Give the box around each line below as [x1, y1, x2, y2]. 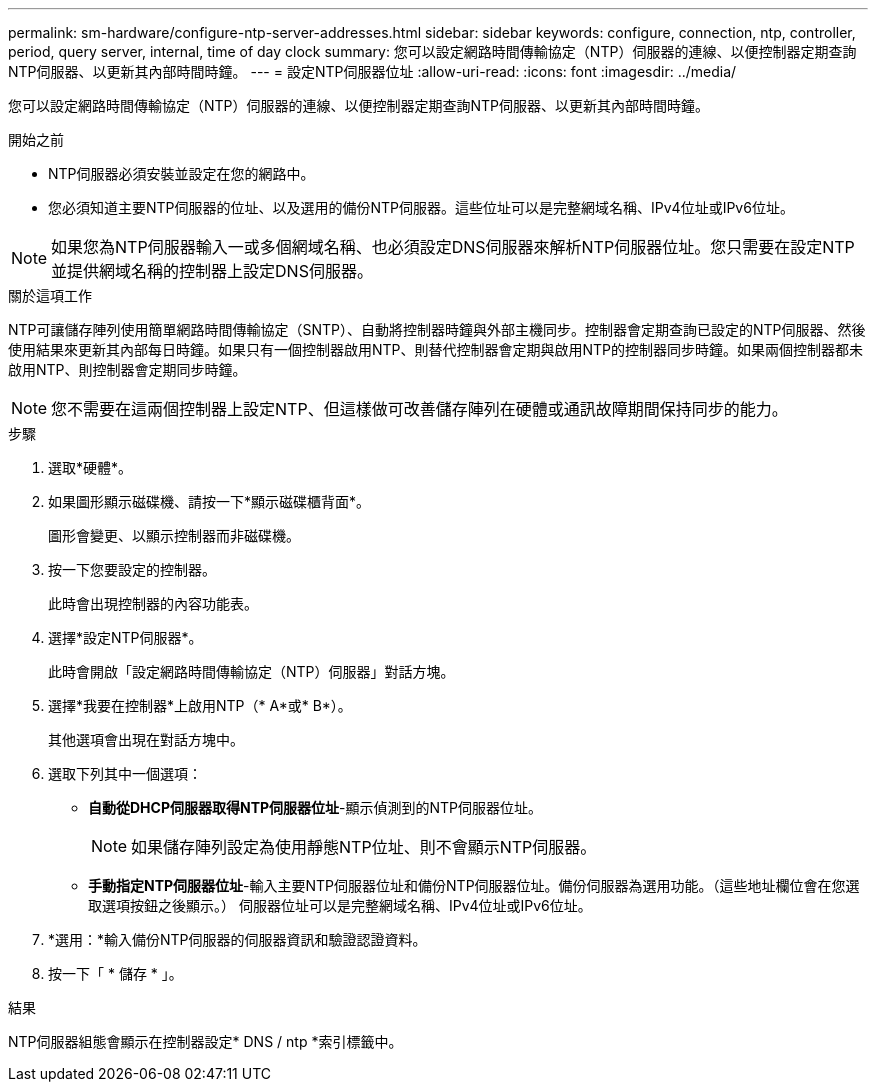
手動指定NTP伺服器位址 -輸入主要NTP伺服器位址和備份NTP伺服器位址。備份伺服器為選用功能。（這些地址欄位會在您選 [88, 877, 860, 894]
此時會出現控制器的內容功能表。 [48, 595, 258, 612]
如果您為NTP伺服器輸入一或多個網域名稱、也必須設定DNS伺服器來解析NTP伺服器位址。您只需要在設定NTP [51, 237, 855, 257]
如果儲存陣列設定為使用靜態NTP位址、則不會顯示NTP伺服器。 [131, 837, 597, 857]
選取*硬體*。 [48, 459, 133, 476]
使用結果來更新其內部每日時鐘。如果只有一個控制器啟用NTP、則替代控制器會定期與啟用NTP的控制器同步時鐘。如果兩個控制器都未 [8, 341, 864, 358]
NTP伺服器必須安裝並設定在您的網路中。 [48, 165, 315, 182]
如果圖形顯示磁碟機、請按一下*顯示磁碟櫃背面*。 [48, 493, 371, 510]
